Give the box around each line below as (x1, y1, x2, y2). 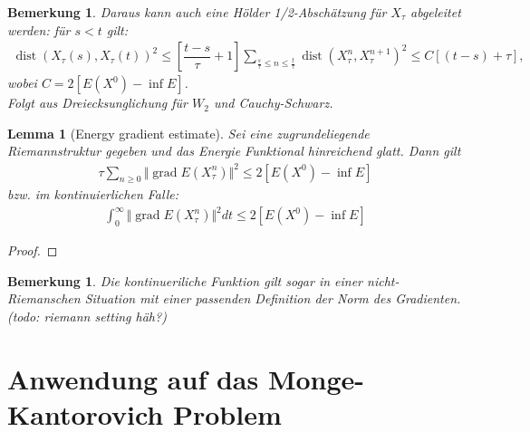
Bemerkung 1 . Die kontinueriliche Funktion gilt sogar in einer (7, 271, 363, 290)
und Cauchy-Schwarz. (213, 93, 333, 112)
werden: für (7, 20, 71, 39)
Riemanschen (7, 289, 81, 308)
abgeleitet (410, 3, 461, 21)
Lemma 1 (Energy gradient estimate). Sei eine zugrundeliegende (7, 123, 370, 142)
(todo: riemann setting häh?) (7, 307, 167, 326)
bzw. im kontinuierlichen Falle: (7, 185, 178, 204)
